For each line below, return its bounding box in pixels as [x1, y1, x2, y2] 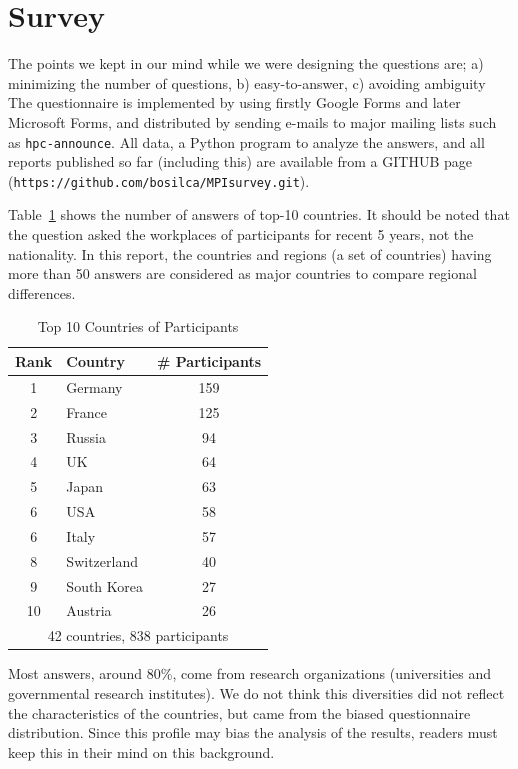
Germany [66, 376, 123, 397]
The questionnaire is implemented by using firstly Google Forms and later [8, 92, 461, 113]
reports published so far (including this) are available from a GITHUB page [8, 151, 472, 172]
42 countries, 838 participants [47, 625, 229, 646]
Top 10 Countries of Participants [37, 316, 239, 337]
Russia [66, 426, 106, 447]
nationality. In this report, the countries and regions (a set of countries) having [8, 243, 492, 264]
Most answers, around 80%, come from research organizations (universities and [8, 663, 492, 684]
